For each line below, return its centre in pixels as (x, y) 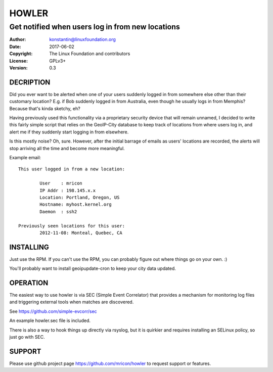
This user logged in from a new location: (72, 169)
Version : (18, 68)
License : (18, 61)
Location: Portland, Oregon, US (80, 197)
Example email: (25, 157)
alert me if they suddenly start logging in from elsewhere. (69, 132)
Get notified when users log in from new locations (95, 27)
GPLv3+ (58, 61)
